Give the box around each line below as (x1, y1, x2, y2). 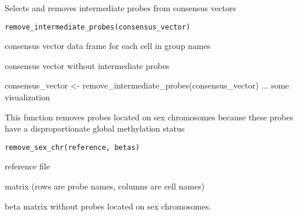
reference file (5, 160, 50, 172)
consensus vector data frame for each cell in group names (5, 40, 211, 52)
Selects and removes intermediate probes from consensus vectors (5, 2, 236, 14)
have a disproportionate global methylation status (5, 122, 185, 135)
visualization (5, 91, 50, 103)
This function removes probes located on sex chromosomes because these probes (5, 110, 293, 123)
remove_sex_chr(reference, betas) (5, 143, 140, 152)
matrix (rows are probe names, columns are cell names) (5, 180, 205, 192)
